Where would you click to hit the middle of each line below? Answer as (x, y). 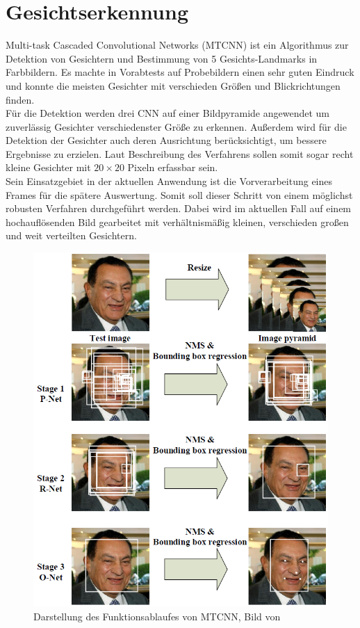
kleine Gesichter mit (48, 167)
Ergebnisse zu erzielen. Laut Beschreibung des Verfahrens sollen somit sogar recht (180, 153)
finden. (20, 99)
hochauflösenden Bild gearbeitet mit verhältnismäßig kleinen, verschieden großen (177, 222)
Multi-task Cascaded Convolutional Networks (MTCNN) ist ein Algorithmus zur (177, 45)
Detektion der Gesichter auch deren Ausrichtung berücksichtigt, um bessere (166, 140)
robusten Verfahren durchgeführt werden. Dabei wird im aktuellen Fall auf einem (179, 208)
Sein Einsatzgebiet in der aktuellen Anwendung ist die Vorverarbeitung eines (169, 181)
